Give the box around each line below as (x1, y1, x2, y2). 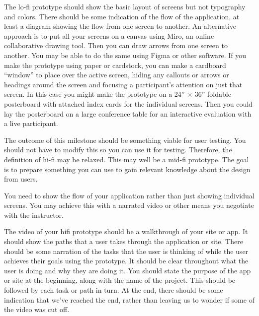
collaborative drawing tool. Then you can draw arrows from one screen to (4, 40, 228, 51)
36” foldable (194, 89, 231, 99)
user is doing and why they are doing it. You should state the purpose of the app (4, 265, 251, 275)
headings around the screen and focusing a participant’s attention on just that (4, 79, 243, 89)
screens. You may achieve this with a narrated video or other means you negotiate (4, 200, 254, 210)
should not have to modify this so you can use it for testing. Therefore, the (4, 144, 232, 155)
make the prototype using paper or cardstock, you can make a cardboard (4, 60, 226, 70)
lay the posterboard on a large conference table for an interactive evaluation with (4, 108, 252, 119)
